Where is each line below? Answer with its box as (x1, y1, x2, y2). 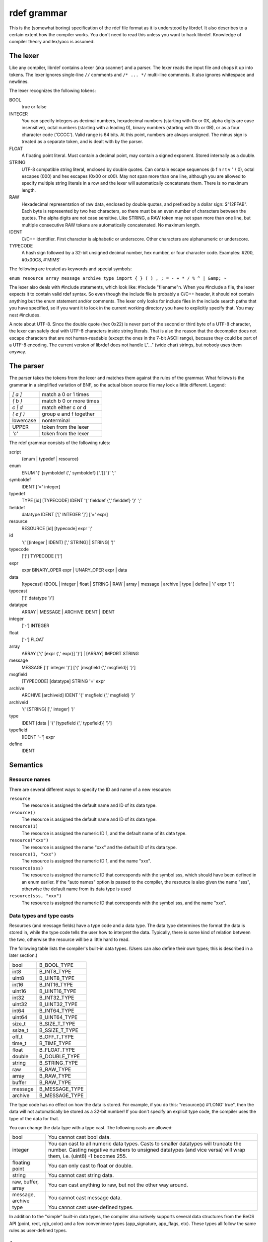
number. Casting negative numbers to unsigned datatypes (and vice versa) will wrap (48, 1147, 246, 1154)
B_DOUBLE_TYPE (39, 1053, 80, 1060)
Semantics (9, 761, 43, 770)
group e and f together (42, 410, 95, 417)
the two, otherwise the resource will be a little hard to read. (9, 936, 130, 942)
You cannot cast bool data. (48, 1134, 111, 1141)
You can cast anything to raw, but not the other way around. (48, 1181, 188, 1188)
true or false (21, 104, 47, 110)
